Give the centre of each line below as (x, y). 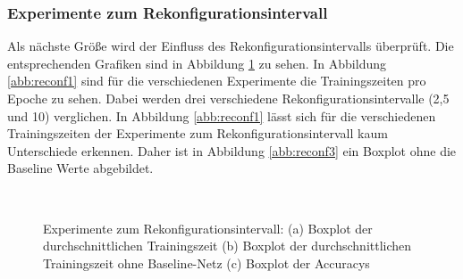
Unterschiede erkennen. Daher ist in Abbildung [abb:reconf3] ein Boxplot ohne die (232, 150)
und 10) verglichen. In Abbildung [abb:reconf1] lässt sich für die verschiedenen (222, 115)
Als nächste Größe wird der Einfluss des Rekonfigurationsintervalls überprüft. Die (231, 46)
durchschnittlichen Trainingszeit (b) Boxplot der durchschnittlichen (227, 246)
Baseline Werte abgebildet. (80, 168)
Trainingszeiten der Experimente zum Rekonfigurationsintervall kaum (198, 133)
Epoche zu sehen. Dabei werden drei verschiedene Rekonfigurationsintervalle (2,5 (228, 98)
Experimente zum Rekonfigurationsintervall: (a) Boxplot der (208, 228)
